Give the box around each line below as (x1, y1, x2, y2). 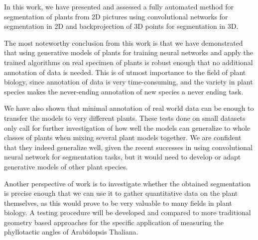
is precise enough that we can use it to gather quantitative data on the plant (4, 188, 238, 198)
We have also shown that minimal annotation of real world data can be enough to (4, 103, 254, 113)
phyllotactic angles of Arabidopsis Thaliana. (4, 227, 138, 237)
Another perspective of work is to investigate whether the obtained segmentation (4, 178, 251, 188)
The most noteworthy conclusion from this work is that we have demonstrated (4, 37, 243, 48)
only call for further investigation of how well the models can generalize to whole (4, 122, 251, 133)
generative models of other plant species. (4, 161, 128, 171)
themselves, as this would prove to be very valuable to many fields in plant (4, 197, 232, 208)
